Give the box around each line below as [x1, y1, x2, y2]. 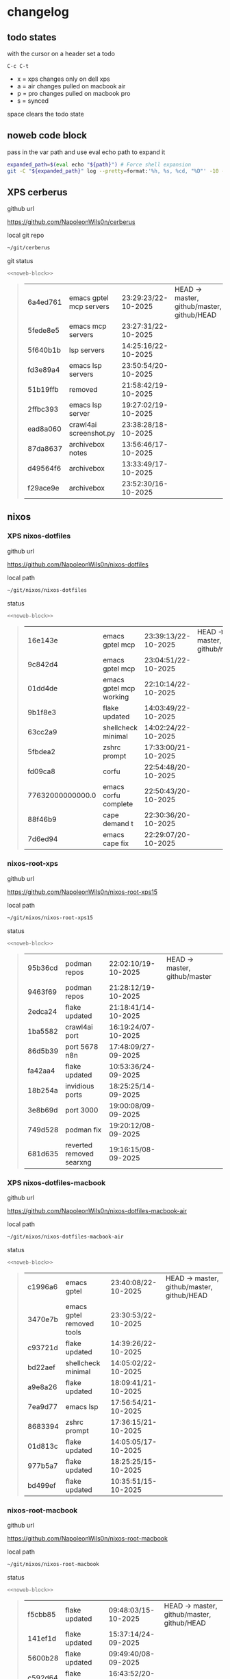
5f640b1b [27, 345, 62, 355]
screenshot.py [68, 429, 115, 438]
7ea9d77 [27, 1402, 58, 1411]
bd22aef [27, 1363, 56, 1372]
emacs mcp [68, 321, 107, 331]
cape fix [102, 838, 129, 848]
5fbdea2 [27, 747, 56, 756]
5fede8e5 [27, 326, 60, 336]
